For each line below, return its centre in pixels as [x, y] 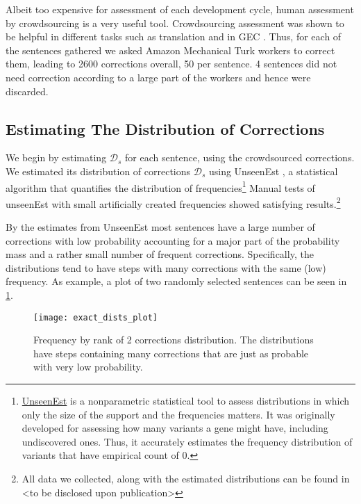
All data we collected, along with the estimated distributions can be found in [186, 479]
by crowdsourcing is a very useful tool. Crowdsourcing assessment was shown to [175, 23]
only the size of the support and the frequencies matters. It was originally [178, 414]
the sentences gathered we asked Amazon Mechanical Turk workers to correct [170, 50]
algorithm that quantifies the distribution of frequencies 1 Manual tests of [160, 186]
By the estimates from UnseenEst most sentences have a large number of [160, 227]
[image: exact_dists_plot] [95, 317]
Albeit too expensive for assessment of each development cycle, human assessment [180, 9]
